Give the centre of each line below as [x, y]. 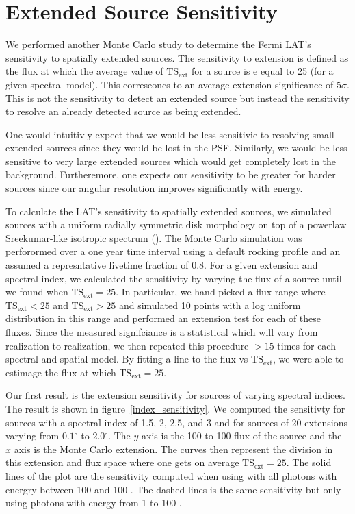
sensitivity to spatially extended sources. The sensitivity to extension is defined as [177, 57]
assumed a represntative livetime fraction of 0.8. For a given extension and [162, 265]
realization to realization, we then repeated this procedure [127, 345]
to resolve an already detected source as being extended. [123, 111]
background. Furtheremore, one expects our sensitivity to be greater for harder [171, 174]
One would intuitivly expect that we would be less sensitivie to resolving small [170, 134]
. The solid [309, 462]
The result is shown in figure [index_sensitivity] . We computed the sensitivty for [175, 408]
